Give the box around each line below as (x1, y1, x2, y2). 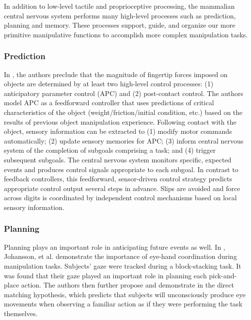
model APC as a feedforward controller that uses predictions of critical (4, 97, 214, 108)
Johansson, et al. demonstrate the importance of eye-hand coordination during (4, 251, 237, 261)
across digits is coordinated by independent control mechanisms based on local (4, 192, 237, 203)
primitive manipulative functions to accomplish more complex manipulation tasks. (4, 29, 248, 39)
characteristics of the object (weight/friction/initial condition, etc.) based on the (4, 107, 243, 117)
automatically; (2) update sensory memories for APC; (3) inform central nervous (4, 135, 244, 145)
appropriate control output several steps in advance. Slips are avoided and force (4, 183, 240, 193)
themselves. (4, 308, 38, 318)
